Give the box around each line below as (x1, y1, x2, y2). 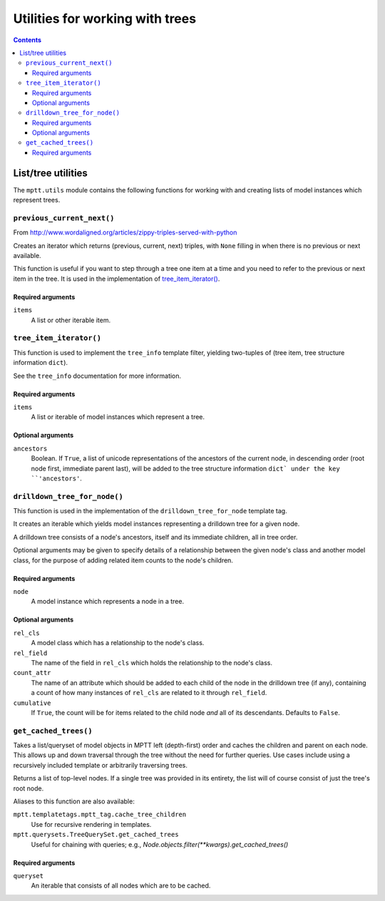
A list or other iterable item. (31, 316, 111, 324)
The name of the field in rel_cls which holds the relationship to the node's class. (31, 658, 273, 666)
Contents (13, 36, 42, 44)
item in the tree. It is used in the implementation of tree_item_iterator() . (13, 274, 220, 283)
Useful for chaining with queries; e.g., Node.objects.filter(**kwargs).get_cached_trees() (31, 840, 289, 848)
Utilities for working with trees (13, 11, 196, 26)
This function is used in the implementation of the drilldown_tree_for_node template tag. (13, 507, 288, 515)
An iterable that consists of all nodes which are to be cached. (31, 881, 211, 890)
